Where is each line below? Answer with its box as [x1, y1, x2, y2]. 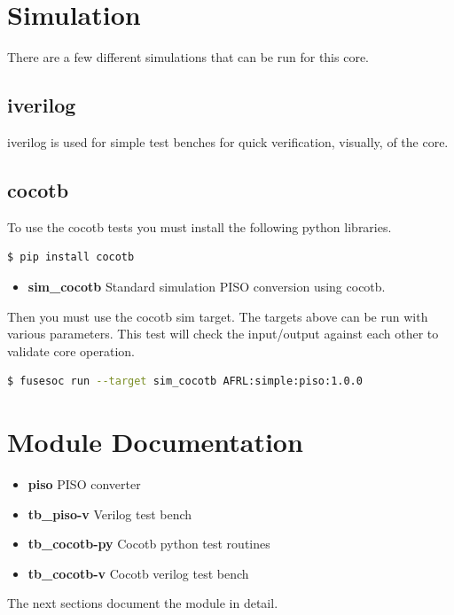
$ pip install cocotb [7, 251, 135, 264]
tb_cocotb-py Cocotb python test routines [27, 534, 270, 553]
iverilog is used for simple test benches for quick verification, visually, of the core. [7, 132, 449, 151]
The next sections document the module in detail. [7, 594, 278, 612]
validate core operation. [7, 341, 135, 360]
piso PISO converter [27, 475, 141, 493]
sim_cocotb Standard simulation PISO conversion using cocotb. [27, 276, 386, 295]
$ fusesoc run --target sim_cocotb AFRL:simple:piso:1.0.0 [7, 375, 363, 388]
